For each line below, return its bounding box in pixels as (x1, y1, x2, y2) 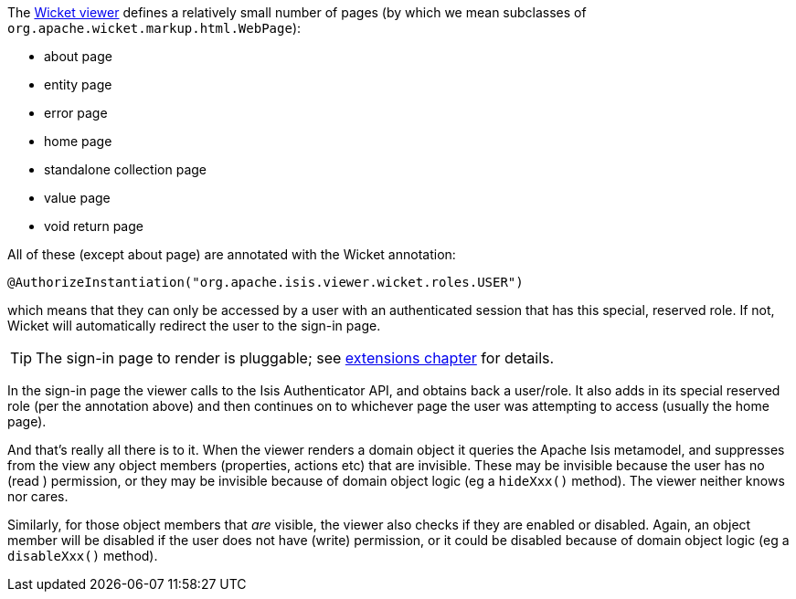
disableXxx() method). (7, 548, 158, 563)
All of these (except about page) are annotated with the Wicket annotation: (7, 247, 456, 262)
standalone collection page (44, 162, 207, 177)
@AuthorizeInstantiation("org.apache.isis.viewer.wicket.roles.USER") (7, 275, 524, 289)
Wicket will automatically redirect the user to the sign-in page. (7, 318, 381, 333)
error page (44, 105, 108, 121)
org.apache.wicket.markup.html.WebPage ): (7, 20, 302, 36)
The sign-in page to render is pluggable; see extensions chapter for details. (36, 349, 555, 367)
